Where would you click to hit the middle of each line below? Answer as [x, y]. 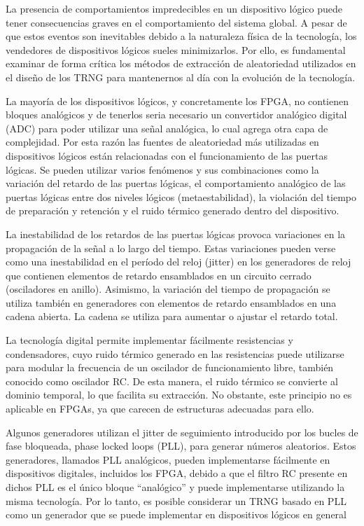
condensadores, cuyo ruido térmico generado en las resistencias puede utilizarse [175, 353]
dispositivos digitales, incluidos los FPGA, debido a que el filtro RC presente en [177, 473]
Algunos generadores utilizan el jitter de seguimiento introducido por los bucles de [182, 432]
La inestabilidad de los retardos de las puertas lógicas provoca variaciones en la [176, 234]
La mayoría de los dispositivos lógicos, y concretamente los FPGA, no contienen [177, 101]
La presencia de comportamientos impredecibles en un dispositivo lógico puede [174, 8]
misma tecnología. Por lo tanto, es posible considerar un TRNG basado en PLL [176, 500]
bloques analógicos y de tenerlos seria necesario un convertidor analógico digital [176, 115]
